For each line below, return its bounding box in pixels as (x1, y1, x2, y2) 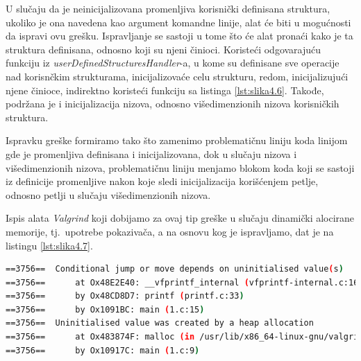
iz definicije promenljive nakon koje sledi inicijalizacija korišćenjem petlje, (6, 174, 319, 188)
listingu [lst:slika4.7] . (6, 238, 93, 252)
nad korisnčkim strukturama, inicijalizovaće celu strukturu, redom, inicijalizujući (6, 69, 349, 83)
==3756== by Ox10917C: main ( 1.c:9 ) (6, 345, 200, 355)
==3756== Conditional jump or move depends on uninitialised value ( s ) (6, 264, 344, 274)
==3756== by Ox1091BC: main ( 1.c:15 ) (6, 304, 205, 315)
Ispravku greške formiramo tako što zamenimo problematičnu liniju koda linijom (6, 133, 348, 148)
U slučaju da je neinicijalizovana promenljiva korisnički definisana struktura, (6, 1, 330, 15)
